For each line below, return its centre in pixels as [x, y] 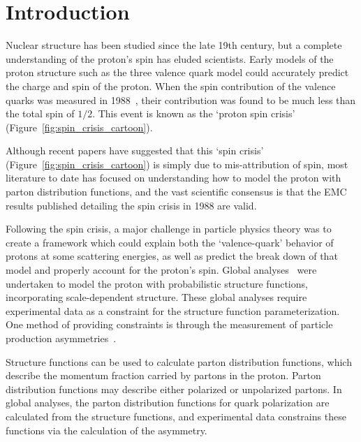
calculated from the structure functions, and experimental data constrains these [176, 416]
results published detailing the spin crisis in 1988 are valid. [131, 205]
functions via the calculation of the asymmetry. [106, 430]
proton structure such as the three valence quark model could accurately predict [177, 72]
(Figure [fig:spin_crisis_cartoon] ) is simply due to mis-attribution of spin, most [177, 164]
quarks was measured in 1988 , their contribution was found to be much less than [181, 100]
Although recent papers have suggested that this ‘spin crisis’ [135, 150]
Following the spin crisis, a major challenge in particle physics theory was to [169, 229]
